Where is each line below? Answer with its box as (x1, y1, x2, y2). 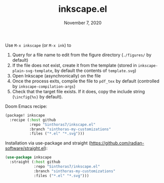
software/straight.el (5, 146, 45, 151)
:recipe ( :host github (9, 117, 56, 122)
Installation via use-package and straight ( (5, 140, 91, 146)
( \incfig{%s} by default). (12, 94, 63, 100)
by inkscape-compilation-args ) (12, 83, 75, 89)
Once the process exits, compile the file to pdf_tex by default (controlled (12, 78, 160, 84)
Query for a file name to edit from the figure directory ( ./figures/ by (12, 52, 152, 58)
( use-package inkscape (5, 155, 52, 160)
